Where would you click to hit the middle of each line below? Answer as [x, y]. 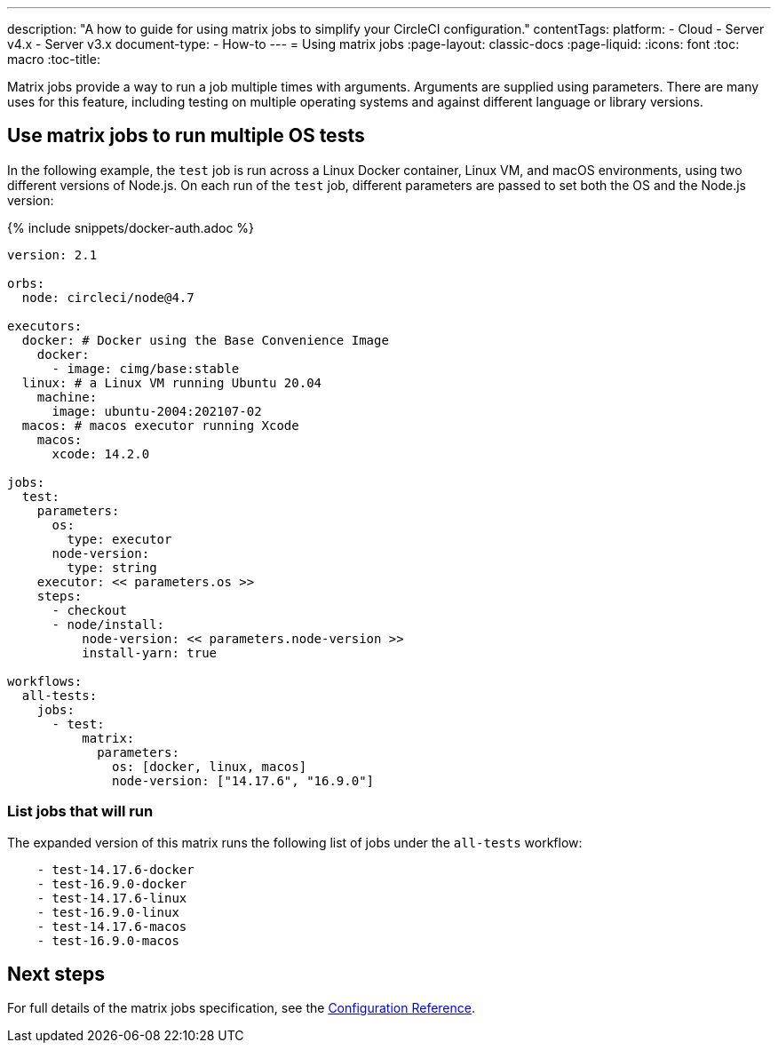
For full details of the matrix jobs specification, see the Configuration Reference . [242, 1008]
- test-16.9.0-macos [108, 940]
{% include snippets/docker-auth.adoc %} [131, 227]
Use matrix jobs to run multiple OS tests [186, 136]
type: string [112, 567]
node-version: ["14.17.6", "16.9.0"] [243, 780]
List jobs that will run [80, 811]
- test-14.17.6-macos [112, 926]
